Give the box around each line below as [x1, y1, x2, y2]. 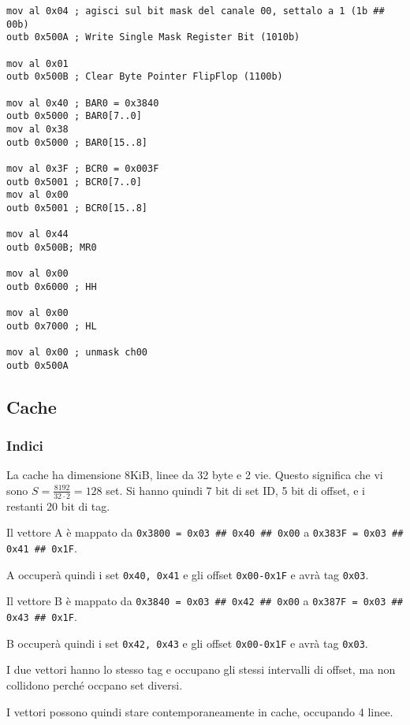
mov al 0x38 [6, 123, 69, 135]
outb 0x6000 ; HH [6, 281, 97, 292]
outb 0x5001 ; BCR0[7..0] [6, 176, 142, 188]
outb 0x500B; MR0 [6, 241, 97, 253]
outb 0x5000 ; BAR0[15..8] [6, 136, 147, 148]
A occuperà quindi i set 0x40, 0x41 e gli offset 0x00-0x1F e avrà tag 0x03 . [6, 566, 369, 582]
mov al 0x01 [6, 58, 69, 69]
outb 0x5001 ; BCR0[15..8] [6, 202, 147, 214]
